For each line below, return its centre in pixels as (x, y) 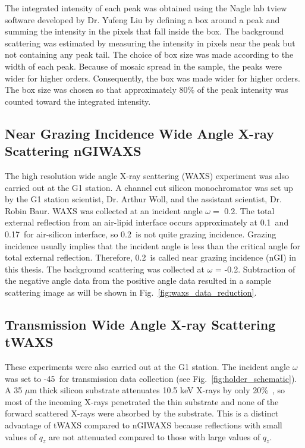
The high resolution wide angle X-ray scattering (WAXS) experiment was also (147, 175)
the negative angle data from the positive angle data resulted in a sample (138, 281)
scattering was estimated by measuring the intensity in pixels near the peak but (150, 43)
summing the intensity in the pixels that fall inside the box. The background (144, 31)
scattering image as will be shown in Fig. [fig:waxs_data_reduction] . (131, 292)
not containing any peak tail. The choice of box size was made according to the (149, 54)
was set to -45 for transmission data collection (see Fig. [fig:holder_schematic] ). (151, 378)
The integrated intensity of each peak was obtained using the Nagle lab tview (146, 8)
